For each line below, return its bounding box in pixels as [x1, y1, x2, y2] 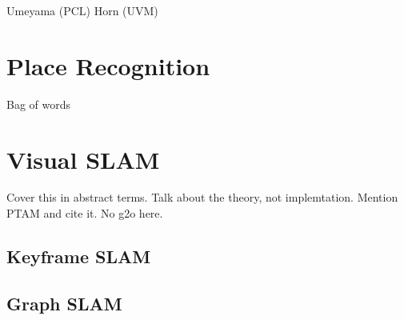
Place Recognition [6, 49, 210, 82]
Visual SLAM [6, 142, 160, 175]
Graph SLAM [6, 290, 122, 315]
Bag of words [6, 95, 71, 112]
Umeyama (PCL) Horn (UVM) [6, 2, 158, 18]
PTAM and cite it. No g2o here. [6, 205, 163, 222]
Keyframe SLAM [6, 244, 151, 269]
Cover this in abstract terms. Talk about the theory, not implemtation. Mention [6, 189, 398, 206]
